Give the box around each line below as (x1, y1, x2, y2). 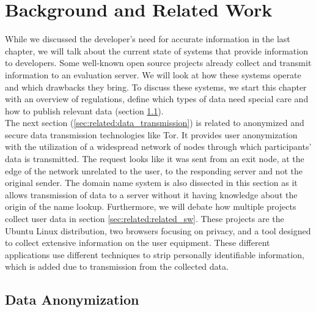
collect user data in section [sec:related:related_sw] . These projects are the (5, 212, 284, 225)
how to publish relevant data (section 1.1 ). (5, 104, 164, 117)
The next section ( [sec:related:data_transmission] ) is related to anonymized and (5, 116, 304, 129)
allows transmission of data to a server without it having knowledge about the (5, 188, 298, 201)
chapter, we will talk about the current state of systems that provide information (5, 44, 308, 57)
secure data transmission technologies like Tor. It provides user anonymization (5, 128, 298, 141)
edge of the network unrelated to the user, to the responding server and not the (5, 164, 303, 177)
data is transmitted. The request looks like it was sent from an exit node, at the (5, 152, 304, 165)
